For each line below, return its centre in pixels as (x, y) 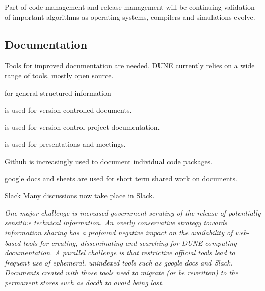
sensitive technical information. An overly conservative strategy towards (116, 222)
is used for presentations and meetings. (65, 144)
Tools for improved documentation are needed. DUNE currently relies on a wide (130, 65)
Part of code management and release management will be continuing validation (130, 7)
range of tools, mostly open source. (59, 75)
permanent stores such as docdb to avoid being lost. (84, 282)
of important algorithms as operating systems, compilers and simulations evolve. (130, 17)
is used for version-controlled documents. (68, 110)
